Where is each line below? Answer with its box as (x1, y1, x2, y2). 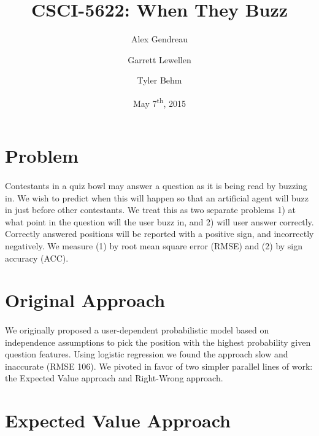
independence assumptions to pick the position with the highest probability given (5, 335, 311, 348)
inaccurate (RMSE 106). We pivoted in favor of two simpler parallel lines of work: (5, 359, 313, 372)
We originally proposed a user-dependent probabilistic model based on (5, 324, 269, 337)
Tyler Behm (137, 74, 182, 87)
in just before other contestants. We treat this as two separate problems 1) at (5, 203, 296, 216)
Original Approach (5, 287, 166, 313)
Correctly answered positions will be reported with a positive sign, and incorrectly (5, 227, 314, 240)
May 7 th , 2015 (133, 95, 186, 109)
